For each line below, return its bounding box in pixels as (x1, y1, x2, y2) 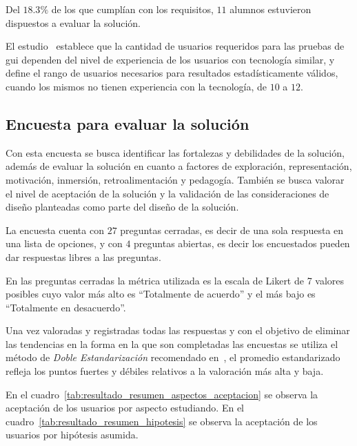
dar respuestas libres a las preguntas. (6, 249, 161, 264)
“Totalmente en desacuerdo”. (6, 300, 126, 314)
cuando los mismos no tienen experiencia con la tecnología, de (6, 79, 267, 93)
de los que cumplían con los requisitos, (51, 2, 214, 16)
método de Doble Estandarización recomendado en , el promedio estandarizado (6, 350, 340, 365)
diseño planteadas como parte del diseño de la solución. (6, 200, 239, 214)
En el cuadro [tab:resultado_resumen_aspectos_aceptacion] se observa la (6, 387, 318, 401)
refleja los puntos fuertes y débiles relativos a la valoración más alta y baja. (6, 364, 324, 378)
